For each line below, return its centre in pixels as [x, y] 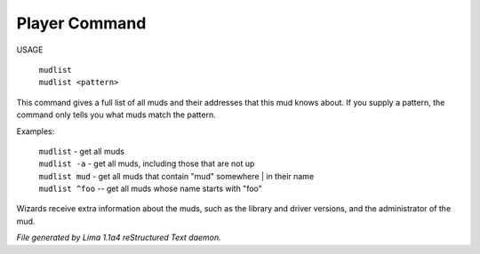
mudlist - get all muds [81, 151]
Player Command [81, 23]
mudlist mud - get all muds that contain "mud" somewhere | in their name [176, 176]
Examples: [36, 131]
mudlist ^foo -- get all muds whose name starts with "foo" [150, 189]
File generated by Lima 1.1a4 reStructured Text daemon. [119, 238]
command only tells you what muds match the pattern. [116, 115]
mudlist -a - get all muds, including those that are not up [147, 163]
